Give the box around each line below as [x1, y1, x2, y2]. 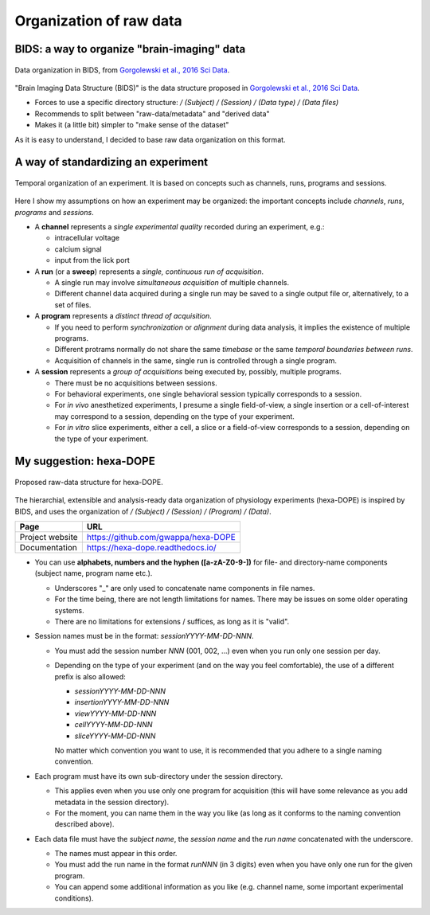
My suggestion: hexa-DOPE [14, 455, 155, 468]
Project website [19, 532, 79, 543]
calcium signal [54, 244, 103, 254]
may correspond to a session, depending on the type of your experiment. [54, 411, 295, 421]
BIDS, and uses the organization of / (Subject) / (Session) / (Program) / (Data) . [14, 506, 272, 516]
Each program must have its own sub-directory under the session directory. [34, 771, 283, 780]
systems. [54, 605, 84, 615]
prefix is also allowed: [54, 671, 127, 681]
